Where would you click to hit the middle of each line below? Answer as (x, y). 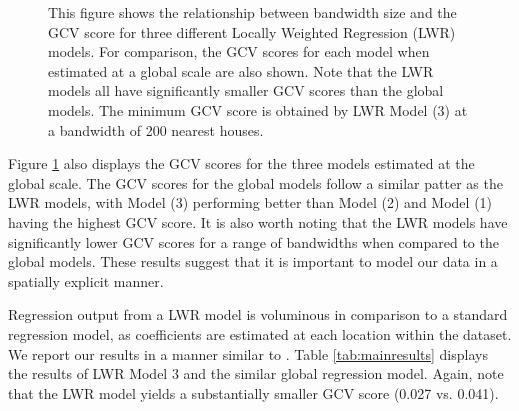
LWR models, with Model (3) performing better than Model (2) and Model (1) (250, 202)
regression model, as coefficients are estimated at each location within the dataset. (260, 333)
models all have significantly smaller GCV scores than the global (246, 90)
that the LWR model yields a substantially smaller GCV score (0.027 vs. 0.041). (253, 392)
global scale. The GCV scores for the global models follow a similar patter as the (255, 182)
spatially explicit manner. (86, 280)
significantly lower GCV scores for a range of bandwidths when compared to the (253, 241)
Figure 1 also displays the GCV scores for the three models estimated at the (241, 163)
